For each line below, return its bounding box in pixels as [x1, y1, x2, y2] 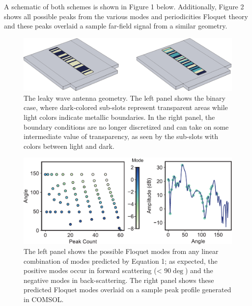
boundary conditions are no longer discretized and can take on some [24, 121, 229, 132]
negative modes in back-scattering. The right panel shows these [24, 275, 214, 285]
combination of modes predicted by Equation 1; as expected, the [24, 255, 218, 266]
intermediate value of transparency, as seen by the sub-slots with [24, 131, 219, 141]
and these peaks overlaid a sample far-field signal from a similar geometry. [4, 21, 227, 31]
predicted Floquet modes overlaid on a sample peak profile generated [24, 284, 231, 295]
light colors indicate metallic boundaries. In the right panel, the [24, 111, 215, 122]
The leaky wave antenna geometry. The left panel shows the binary [24, 92, 225, 103]
